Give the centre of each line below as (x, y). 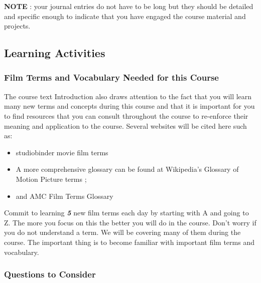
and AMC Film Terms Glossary (64, 196)
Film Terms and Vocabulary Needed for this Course (111, 77)
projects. (17, 26)
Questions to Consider (50, 274)
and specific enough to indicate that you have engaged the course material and (125, 16)
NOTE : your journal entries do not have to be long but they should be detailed (129, 6)
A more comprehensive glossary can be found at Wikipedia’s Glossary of (127, 169)
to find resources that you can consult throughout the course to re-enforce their (126, 115)
